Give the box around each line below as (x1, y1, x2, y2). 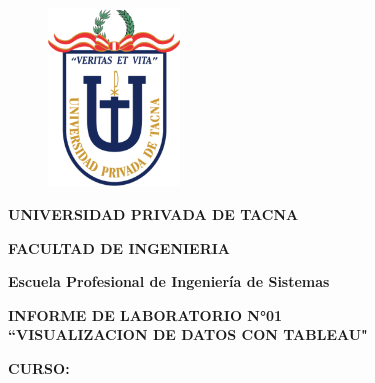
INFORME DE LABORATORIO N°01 (8, 304, 283, 325)
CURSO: (8, 357, 70, 378)
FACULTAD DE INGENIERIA (8, 237, 231, 258)
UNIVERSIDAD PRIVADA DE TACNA (8, 204, 299, 225)
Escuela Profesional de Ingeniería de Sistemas (8, 271, 330, 292)
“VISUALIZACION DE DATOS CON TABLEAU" (8, 324, 368, 345)
